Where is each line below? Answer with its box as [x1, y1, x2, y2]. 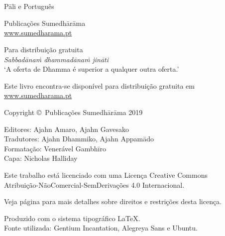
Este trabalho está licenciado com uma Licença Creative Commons [4, 169, 208, 180]
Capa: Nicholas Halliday [4, 153, 78, 163]
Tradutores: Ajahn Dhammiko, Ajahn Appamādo [4, 133, 154, 144]
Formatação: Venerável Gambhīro [4, 143, 106, 153]
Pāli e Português [4, 1, 54, 11]
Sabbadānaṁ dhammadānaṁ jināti [4, 54, 109, 64]
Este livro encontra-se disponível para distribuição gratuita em [4, 80, 195, 91]
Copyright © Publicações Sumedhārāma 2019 [4, 107, 143, 117]
